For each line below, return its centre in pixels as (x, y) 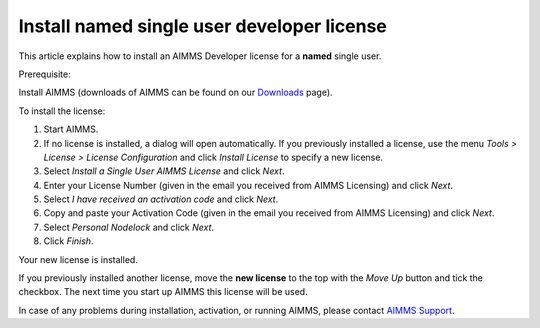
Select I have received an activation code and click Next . (161, 199)
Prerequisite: (45, 74)
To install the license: (62, 111)
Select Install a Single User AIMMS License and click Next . (164, 171)
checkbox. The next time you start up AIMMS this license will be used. (163, 292)
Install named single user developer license (202, 26)
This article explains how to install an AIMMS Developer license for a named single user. (200, 56)
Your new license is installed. (78, 259)
